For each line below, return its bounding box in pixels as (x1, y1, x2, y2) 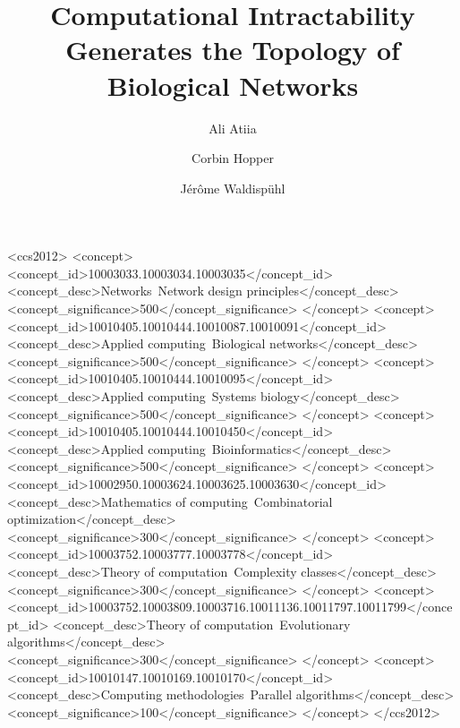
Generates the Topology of (65, 31, 400, 68)
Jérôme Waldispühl (180, 178, 285, 197)
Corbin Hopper (192, 149, 274, 167)
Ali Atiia (209, 118, 257, 137)
